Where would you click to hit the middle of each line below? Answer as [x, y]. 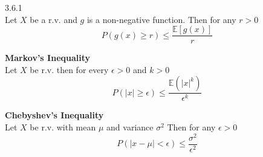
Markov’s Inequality [48, 58]
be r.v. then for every [69, 69]
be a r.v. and [54, 19]
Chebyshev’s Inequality [54, 115]
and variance [130, 127]
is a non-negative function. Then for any [161, 19]
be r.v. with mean [63, 127]
